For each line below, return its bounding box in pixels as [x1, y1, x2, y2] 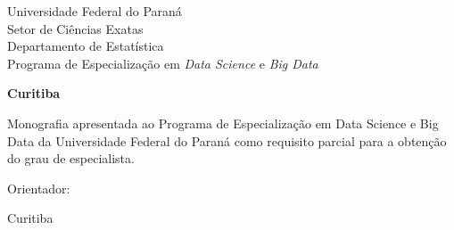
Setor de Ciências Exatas [7, 19, 144, 37]
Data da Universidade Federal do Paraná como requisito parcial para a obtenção [7, 131, 447, 150]
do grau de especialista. [7, 149, 135, 168]
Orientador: [7, 178, 70, 197]
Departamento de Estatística [7, 37, 164, 55]
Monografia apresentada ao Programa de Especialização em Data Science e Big [7, 113, 439, 132]
